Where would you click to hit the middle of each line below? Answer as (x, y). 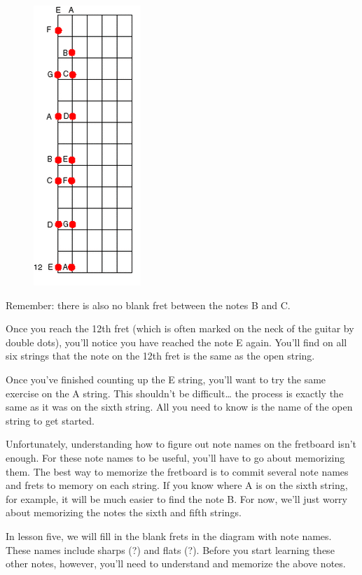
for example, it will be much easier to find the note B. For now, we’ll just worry (176, 498)
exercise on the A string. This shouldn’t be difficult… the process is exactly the (175, 393)
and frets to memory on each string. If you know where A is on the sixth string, (177, 485)
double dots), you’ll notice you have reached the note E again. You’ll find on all (176, 342)
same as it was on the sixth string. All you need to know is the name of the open (179, 407)
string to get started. (50, 420)
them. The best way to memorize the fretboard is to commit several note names (177, 471)
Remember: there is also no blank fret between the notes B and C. (148, 305)
